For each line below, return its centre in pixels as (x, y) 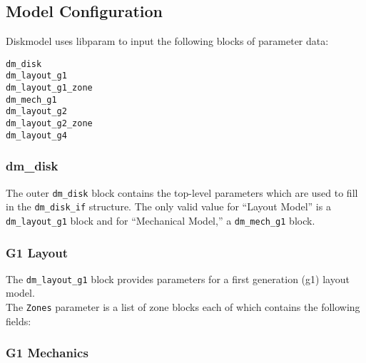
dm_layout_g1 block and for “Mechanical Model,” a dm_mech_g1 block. (161, 220)
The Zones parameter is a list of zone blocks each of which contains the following (183, 307)
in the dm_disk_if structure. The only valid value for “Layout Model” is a (168, 206)
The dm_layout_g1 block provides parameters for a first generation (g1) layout (178, 278)
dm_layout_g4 (36, 135)
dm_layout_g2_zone (49, 124)
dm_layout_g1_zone (49, 88)
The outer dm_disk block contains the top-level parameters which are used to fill (182, 192)
